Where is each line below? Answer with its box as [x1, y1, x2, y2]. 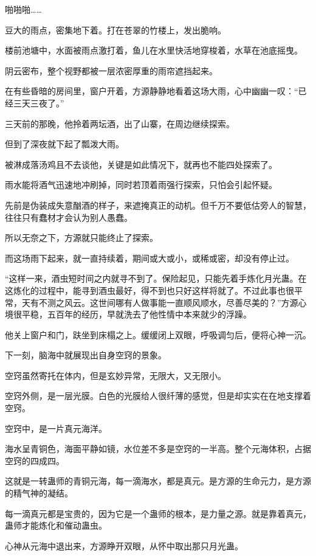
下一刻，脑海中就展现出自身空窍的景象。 [5, 349, 167, 361]
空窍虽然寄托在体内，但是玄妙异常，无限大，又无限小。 [5, 369, 226, 381]
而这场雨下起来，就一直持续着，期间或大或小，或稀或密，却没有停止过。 [5, 251, 294, 264]
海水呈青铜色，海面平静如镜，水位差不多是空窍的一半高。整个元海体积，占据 [5, 442, 311, 455]
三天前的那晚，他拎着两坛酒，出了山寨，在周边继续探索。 [5, 117, 235, 130]
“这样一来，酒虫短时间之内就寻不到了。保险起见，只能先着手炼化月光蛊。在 [5, 272, 307, 285]
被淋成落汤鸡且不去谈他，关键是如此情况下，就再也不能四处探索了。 [5, 158, 277, 170]
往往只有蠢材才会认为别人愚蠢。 [5, 210, 132, 223]
